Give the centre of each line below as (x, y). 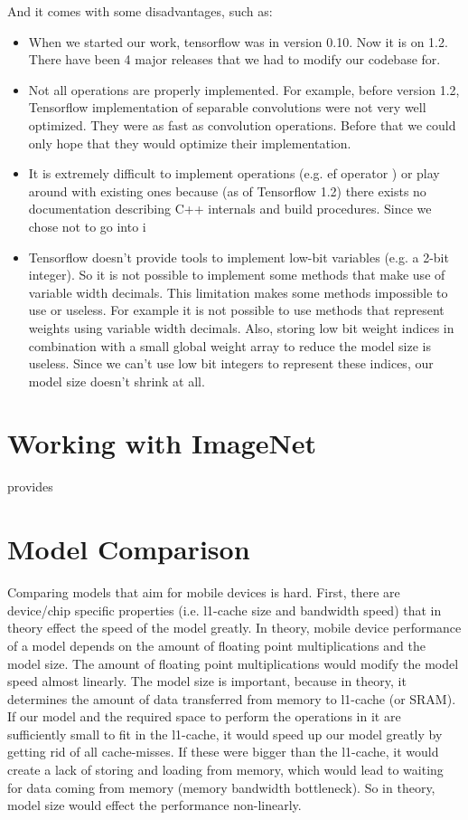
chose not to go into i (87, 226)
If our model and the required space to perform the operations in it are (204, 716)
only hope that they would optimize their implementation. (190, 143)
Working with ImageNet (162, 443)
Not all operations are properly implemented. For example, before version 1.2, (244, 89)
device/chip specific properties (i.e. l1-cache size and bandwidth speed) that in (225, 610)
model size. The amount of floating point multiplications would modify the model (233, 663)
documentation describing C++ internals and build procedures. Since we (230, 209)
